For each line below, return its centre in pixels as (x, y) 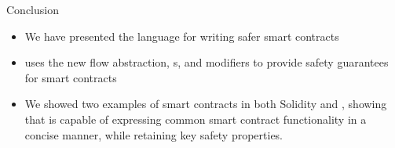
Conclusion (33, 9)
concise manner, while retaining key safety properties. (154, 134)
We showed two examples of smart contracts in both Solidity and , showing (206, 104)
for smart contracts (71, 77)
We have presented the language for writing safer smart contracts (182, 36)
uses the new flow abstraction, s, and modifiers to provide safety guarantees (207, 62)
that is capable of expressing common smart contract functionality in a (196, 119)
